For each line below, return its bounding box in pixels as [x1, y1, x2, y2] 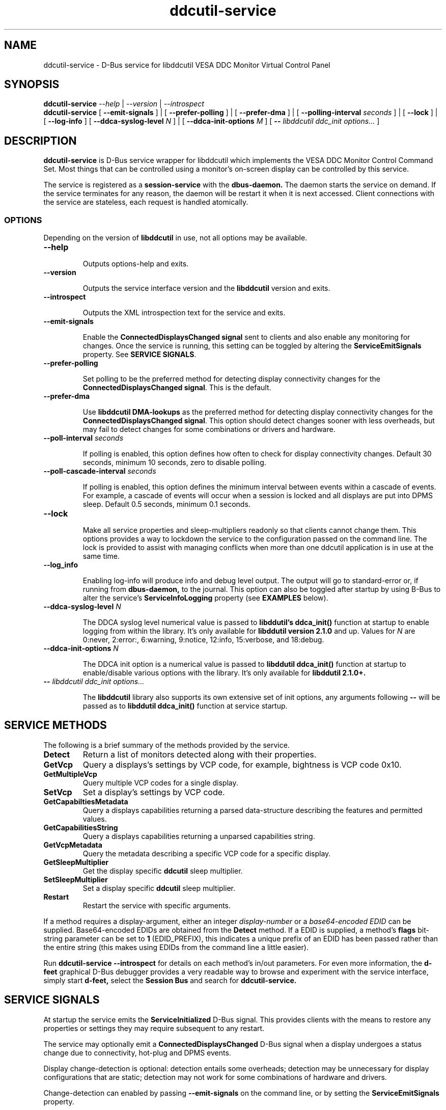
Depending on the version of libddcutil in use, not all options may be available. [43, 233, 308, 242]
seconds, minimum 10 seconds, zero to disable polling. [82, 458, 266, 467]
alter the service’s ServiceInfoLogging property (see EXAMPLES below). [82, 593, 328, 603]
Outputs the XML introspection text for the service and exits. [82, 308, 286, 317]
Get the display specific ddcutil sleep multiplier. [82, 866, 243, 875]
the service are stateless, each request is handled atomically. [43, 198, 248, 207]
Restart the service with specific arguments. [82, 901, 231, 910]
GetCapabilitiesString [43, 823, 118, 832]
